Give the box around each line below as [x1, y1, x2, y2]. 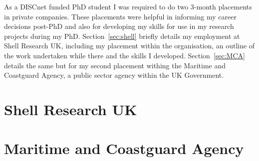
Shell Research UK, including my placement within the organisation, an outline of [4, 40, 255, 51]
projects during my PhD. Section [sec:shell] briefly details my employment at [4, 30, 240, 41]
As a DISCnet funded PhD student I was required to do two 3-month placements [4, 1, 252, 11]
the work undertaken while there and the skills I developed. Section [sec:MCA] [4, 50, 245, 60]
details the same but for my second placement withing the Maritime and [4, 60, 226, 70]
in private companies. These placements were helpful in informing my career [4, 11, 237, 21]
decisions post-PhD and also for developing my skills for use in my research [4, 21, 234, 31]
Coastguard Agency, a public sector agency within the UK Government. [4, 70, 224, 80]
